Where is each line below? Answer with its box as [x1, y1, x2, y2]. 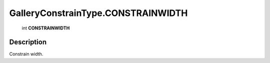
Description [9, 38, 47, 46]
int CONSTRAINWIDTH [21, 25, 70, 31]
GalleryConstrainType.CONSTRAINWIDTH [9, 7, 188, 18]
